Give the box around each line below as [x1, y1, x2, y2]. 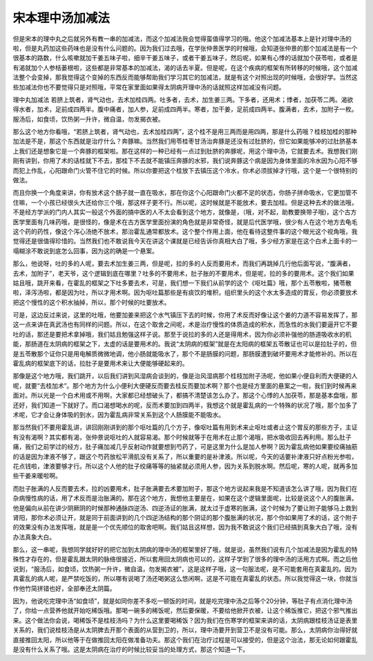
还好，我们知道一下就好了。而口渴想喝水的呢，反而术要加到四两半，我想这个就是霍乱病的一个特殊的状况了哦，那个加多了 [12, 401, 358, 409]
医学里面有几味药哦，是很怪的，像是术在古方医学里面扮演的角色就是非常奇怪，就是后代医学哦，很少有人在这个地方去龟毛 [12, 218, 358, 226]
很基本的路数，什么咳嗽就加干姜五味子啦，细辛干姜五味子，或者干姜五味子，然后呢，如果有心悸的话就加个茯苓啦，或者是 [12, 54, 358, 62]
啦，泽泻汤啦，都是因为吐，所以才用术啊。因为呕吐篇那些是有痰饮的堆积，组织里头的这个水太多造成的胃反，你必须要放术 [12, 288, 358, 297]
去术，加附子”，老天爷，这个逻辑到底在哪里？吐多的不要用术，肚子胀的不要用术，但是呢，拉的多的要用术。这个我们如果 [12, 269, 355, 277]
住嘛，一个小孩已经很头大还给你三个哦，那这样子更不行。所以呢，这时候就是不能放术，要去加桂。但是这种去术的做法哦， [12, 198, 358, 207]
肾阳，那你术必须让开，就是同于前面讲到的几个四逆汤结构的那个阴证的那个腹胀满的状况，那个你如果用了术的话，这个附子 [12, 513, 358, 521]
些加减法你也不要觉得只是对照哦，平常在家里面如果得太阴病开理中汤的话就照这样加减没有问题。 [12, 83, 285, 91]
